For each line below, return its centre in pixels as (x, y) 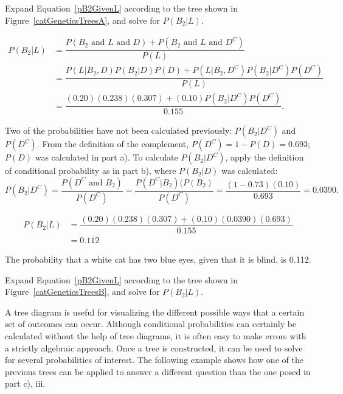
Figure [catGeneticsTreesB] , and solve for (82, 292)
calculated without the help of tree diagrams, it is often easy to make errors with (156, 335)
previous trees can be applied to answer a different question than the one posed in (158, 371)
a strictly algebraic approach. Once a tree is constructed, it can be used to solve (154, 347)
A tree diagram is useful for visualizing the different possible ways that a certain (155, 312)
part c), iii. (25, 383)
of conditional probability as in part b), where (91, 171)
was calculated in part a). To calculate (106, 157)
